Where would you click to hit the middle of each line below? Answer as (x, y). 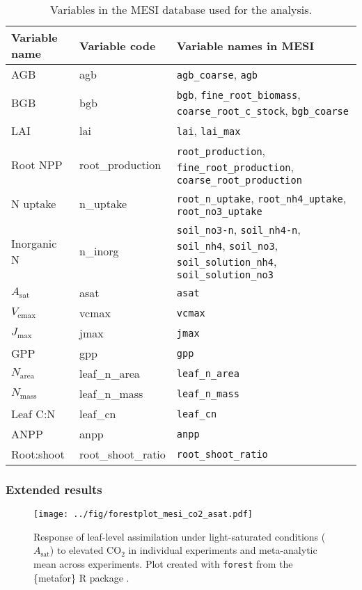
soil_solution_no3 (225, 275)
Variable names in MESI (245, 45)
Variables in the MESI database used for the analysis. (181, 9)
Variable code (118, 45)
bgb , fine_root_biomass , (238, 94)
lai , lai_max (208, 130)
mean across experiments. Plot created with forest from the (163, 564)
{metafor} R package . (81, 577)
